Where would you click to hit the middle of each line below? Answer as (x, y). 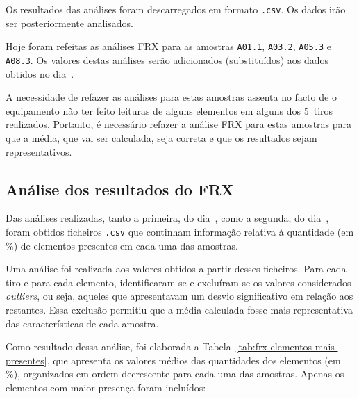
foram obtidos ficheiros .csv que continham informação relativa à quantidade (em (180, 231)
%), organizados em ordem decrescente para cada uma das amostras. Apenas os (175, 374)
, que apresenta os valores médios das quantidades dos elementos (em (194, 360)
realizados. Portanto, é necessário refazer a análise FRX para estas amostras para (179, 124)
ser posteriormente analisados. (69, 23)
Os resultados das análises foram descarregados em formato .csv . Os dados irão (176, 9)
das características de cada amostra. (82, 323)
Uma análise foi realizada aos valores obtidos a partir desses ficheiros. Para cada (176, 269)
